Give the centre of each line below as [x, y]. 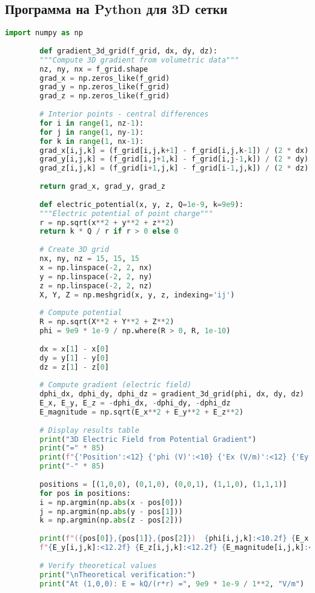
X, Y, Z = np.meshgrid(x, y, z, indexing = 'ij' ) [137, 295]
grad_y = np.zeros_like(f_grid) [105, 87]
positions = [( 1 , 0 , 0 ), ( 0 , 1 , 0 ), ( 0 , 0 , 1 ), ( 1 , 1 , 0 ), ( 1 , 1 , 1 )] [163, 484]
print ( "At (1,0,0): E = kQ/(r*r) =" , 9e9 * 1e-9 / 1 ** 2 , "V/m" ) [172, 584]
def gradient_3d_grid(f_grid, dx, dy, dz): [128, 51]
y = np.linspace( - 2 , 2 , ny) [96, 276]
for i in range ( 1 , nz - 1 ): [92, 123]
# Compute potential [81, 313]
